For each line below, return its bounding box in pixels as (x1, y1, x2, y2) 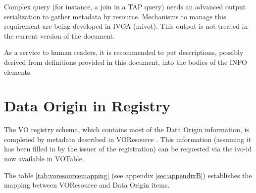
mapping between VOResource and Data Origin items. (4, 180, 170, 190)
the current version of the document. (4, 30, 115, 41)
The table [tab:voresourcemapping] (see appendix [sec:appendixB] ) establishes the (4, 170, 252, 180)
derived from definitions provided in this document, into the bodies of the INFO (4, 56, 247, 67)
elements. (4, 66, 32, 77)
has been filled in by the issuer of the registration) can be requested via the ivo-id (4, 144, 252, 154)
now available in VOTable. (4, 153, 84, 164)
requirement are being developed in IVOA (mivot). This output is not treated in (4, 21, 248, 31)
